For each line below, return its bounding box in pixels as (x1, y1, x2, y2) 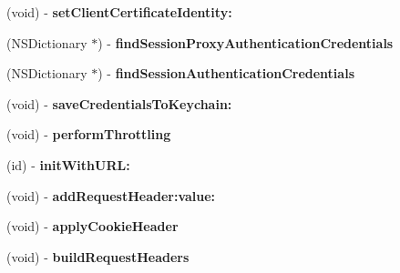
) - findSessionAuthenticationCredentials (97, 64, 354, 83)
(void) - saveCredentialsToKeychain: (6, 94, 232, 113)
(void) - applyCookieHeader (6, 217, 179, 236)
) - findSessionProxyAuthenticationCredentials (97, 33, 394, 52)
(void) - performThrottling (6, 125, 171, 144)
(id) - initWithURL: (6, 155, 130, 174)
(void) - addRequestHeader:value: (6, 186, 216, 205)
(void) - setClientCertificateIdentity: (6, 3, 232, 21)
